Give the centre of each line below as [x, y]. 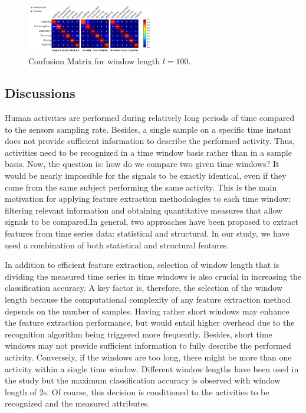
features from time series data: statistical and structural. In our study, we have [147, 233]
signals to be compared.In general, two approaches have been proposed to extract [152, 222]
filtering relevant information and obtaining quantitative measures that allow [144, 210]
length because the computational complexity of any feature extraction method [148, 299]
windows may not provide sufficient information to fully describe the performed [148, 345]
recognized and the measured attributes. [78, 403]
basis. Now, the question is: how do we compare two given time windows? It [142, 164]
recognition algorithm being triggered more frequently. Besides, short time [139, 334]
